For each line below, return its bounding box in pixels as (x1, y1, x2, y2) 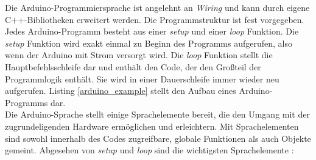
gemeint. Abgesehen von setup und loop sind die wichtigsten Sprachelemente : (5, 144, 294, 156)
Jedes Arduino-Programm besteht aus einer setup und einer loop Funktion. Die (5, 25, 299, 38)
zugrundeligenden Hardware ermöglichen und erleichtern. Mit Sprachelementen (5, 119, 299, 132)
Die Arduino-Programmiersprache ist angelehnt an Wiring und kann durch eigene (5, 1, 310, 13)
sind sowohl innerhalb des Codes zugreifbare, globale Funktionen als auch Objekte (5, 132, 311, 144)
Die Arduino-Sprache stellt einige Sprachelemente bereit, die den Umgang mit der (5, 108, 310, 121)
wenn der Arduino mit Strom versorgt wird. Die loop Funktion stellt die (5, 48, 273, 61)
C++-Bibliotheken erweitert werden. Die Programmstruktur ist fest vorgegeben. (5, 13, 304, 25)
